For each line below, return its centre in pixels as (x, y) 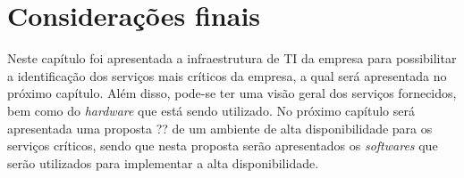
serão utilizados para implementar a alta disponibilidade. (163, 162)
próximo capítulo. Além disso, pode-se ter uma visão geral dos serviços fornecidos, (232, 93)
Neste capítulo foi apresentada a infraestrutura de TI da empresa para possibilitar (232, 58)
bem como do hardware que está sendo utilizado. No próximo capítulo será (211, 110)
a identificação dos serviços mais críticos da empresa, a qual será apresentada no (227, 75)
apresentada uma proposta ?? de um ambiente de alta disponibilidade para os (220, 128)
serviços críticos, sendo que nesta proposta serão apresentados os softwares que (223, 146)
